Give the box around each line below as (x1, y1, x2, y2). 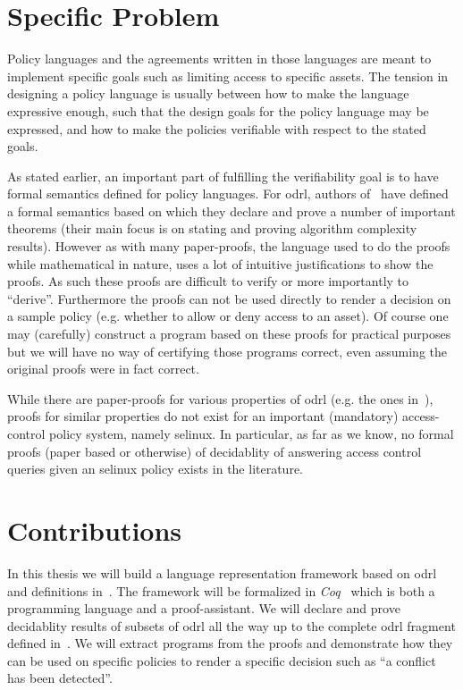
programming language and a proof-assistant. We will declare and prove (7, 599, 400, 618)
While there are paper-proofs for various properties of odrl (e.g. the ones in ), (7, 389, 434, 408)
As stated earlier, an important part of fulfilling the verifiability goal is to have (7, 166, 439, 185)
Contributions (7, 511, 182, 548)
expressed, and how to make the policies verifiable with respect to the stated (7, 119, 426, 138)
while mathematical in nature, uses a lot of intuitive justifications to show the (7, 254, 434, 273)
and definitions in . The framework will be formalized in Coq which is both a (7, 581, 435, 600)
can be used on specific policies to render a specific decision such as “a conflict (7, 651, 436, 669)
